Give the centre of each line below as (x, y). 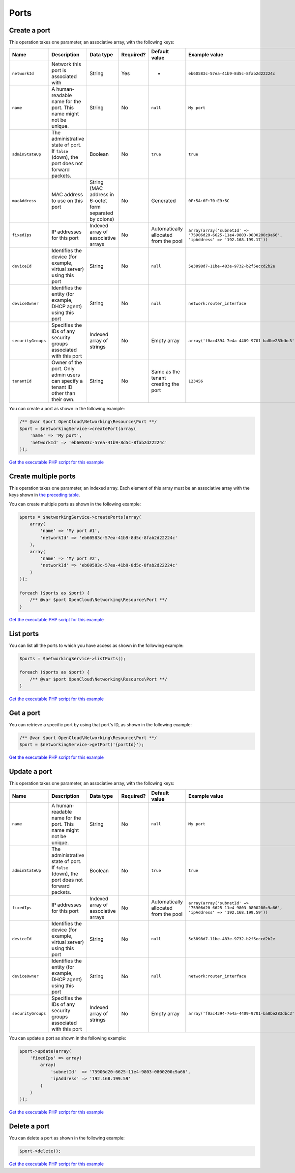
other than (63, 393)
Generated (163, 201)
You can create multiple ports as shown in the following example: (75, 504)
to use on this (67, 201)
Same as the (166, 372)
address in (102, 195)
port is (59, 71)
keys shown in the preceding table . (44, 495)
